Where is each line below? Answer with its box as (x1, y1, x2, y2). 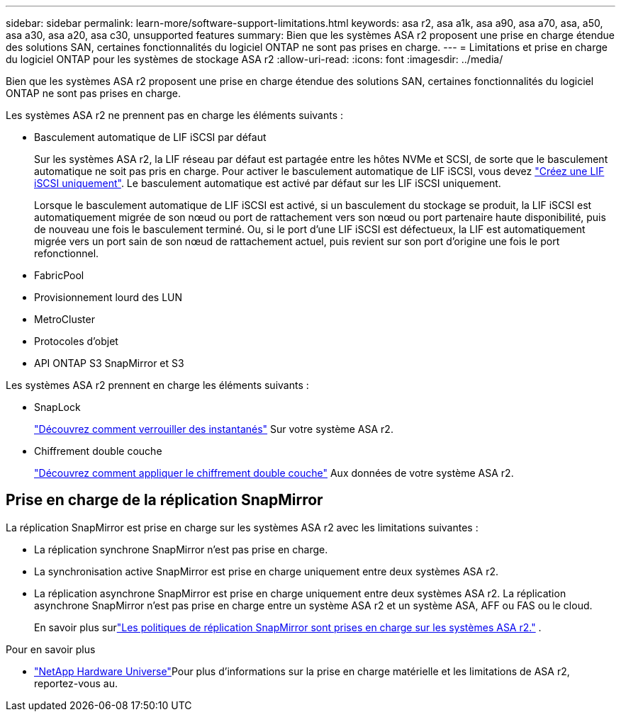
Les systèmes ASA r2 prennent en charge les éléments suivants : (6, 379, 309, 391)
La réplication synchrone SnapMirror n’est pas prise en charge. (34, 543, 328, 555)
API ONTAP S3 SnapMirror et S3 (34, 357, 184, 369)
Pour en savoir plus (6, 643, 96, 655)
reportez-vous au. (34, 677, 118, 689)
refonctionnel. (34, 247, 99, 259)
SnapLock (34, 401, 81, 413)
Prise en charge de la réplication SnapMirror (6, 491, 323, 509)
